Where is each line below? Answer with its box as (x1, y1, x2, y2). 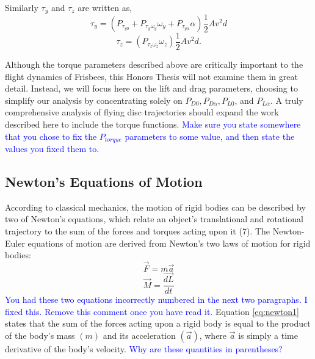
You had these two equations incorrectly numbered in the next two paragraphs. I (5, 293, 308, 306)
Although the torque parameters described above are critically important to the (5, 57, 303, 70)
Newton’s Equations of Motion (5, 172, 203, 190)
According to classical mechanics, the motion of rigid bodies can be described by (5, 200, 306, 213)
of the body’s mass (5, 329, 75, 342)
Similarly (5, 1, 38, 13)
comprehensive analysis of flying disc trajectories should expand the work (5, 106, 279, 118)
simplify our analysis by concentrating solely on (5, 93, 183, 106)
